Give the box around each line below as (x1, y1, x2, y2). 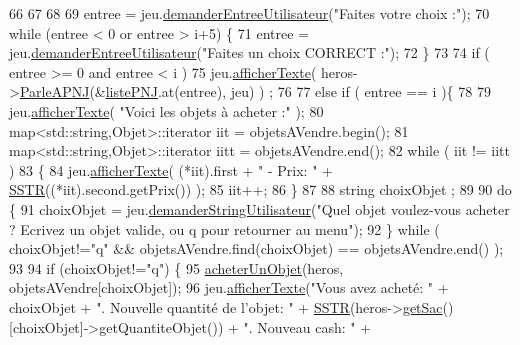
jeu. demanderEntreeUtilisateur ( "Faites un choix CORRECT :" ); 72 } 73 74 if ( (9, 42, 490, 63)
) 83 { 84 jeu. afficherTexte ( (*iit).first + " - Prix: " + (9, 159, 333, 180)
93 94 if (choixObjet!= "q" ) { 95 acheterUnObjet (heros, (9, 257, 344, 278)
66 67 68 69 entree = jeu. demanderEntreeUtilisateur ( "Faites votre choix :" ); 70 (9, 3, 490, 23)
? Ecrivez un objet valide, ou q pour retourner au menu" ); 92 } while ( (9, 218, 440, 239)
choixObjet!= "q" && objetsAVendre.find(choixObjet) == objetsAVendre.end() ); (9, 238, 504, 259)
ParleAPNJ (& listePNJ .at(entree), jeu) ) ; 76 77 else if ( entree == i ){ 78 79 (19, 81, 491, 102)
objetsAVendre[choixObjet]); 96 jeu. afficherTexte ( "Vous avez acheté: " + (9, 277, 449, 298)
